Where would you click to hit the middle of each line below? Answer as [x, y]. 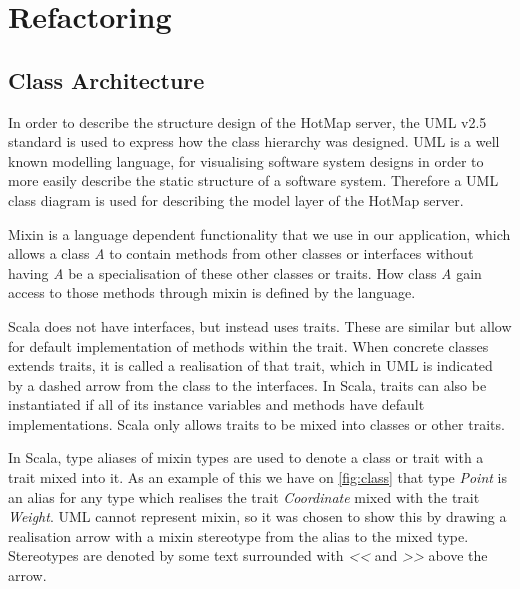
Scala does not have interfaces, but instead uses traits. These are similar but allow [260, 325]
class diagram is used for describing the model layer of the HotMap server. [236, 199]
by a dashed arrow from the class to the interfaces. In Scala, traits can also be [247, 384]
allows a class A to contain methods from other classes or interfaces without [241, 253]
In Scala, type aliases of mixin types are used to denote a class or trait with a [246, 457]
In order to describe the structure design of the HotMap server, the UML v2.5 [247, 121]
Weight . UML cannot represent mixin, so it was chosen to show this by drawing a [257, 516]
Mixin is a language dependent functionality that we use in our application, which [259, 233]
